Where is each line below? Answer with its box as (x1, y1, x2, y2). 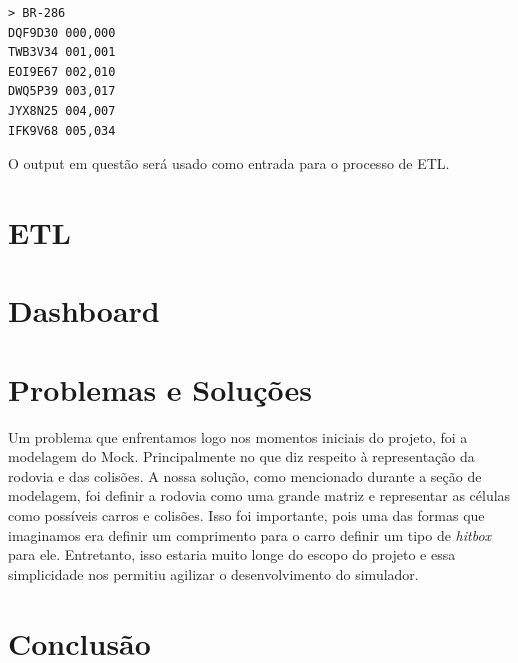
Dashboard (8, 290, 160, 331)
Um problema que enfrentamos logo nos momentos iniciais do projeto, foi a (8, 426, 468, 447)
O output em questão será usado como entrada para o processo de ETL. (8, 153, 450, 174)
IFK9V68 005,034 (8, 123, 116, 138)
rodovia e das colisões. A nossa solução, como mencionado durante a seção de (8, 465, 482, 486)
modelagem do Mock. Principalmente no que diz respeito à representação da (8, 446, 475, 467)
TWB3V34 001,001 (8, 45, 116, 60)
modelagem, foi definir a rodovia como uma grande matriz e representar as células (8, 485, 511, 506)
